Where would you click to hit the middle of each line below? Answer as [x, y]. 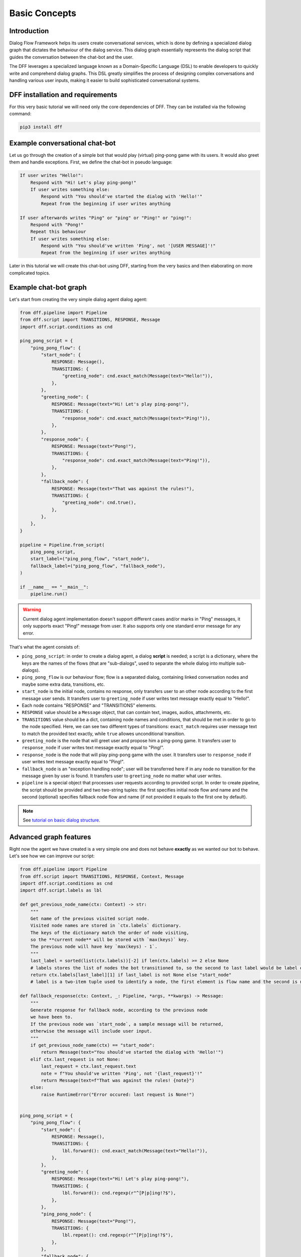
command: [20, 114]
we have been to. [52, 1017]
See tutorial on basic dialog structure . [61, 820]
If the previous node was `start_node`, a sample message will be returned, [127, 1024]
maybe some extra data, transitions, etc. [63, 684]
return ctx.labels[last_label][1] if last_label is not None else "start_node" [131, 975]
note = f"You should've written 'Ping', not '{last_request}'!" [122, 1073]
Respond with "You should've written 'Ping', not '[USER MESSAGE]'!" [128, 246]
